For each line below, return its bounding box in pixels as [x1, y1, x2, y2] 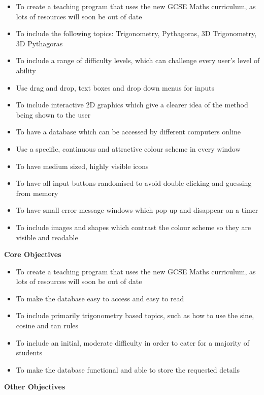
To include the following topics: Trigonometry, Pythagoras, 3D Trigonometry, [16, 28, 257, 39]
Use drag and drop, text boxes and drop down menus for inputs [16, 82, 214, 93]
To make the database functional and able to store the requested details [16, 364, 240, 375]
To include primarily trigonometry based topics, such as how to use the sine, [16, 310, 254, 321]
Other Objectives [4, 381, 65, 392]
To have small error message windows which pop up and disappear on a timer [16, 205, 258, 215]
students [16, 347, 42, 358]
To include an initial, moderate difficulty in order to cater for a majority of [16, 337, 249, 348]
